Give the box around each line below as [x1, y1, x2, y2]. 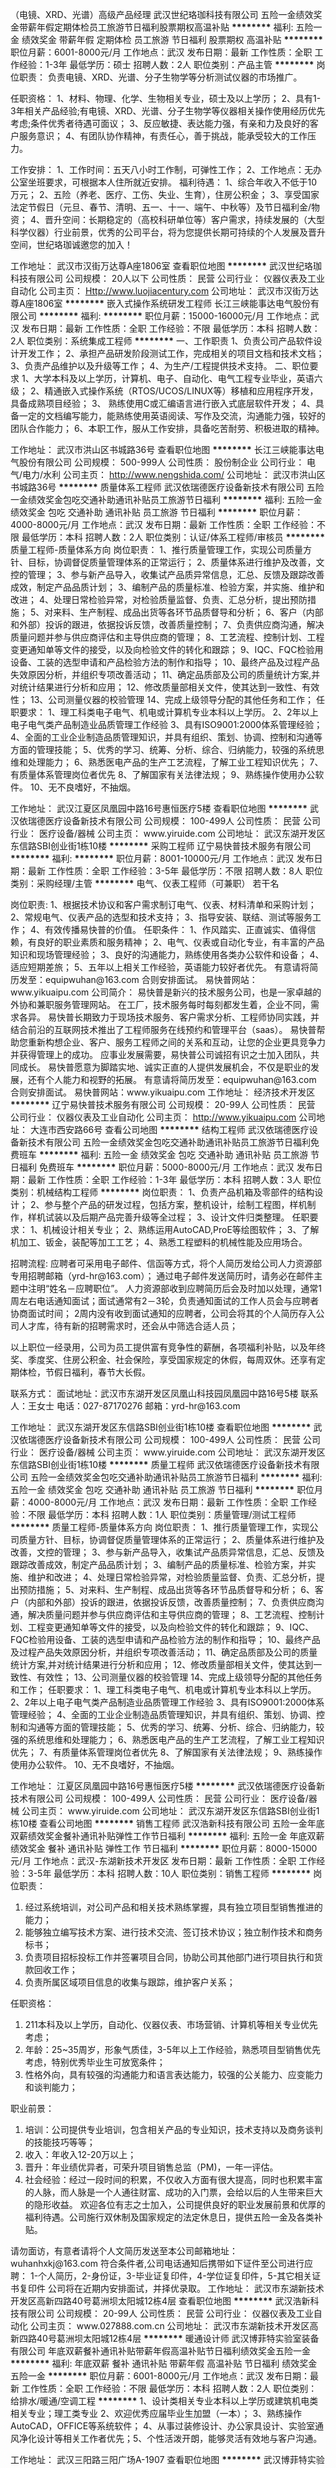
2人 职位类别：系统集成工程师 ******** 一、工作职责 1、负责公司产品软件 [10, 335, 314, 347]
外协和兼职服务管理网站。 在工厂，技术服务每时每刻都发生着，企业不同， [10, 999, 311, 1010]
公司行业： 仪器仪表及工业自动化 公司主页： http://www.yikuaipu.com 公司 [10, 1111, 317, 1123]
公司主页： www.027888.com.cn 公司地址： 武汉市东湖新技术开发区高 [29, 2320, 319, 2332]
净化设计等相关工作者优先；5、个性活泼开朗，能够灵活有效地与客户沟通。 [18, 2433, 323, 2444]
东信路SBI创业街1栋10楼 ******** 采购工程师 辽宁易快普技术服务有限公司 [10, 840, 312, 852]
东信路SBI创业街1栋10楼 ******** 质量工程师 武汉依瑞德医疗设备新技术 [10, 1459, 303, 1470]
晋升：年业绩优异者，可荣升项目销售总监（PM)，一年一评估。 [24, 2161, 279, 2173]
